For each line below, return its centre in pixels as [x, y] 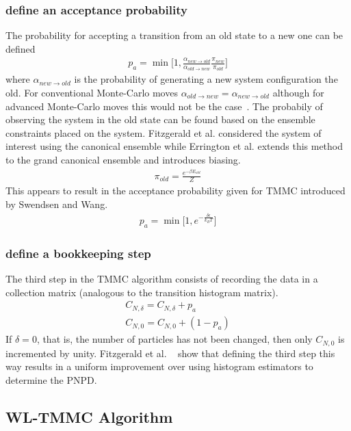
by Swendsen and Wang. [57, 204]
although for [298, 92]
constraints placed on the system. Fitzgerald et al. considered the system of [164, 132]
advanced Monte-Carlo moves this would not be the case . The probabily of [164, 106]
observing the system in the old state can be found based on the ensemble [160, 119]
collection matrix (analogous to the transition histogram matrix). [142, 292]
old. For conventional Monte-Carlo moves [92, 92]
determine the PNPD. [51, 379]
